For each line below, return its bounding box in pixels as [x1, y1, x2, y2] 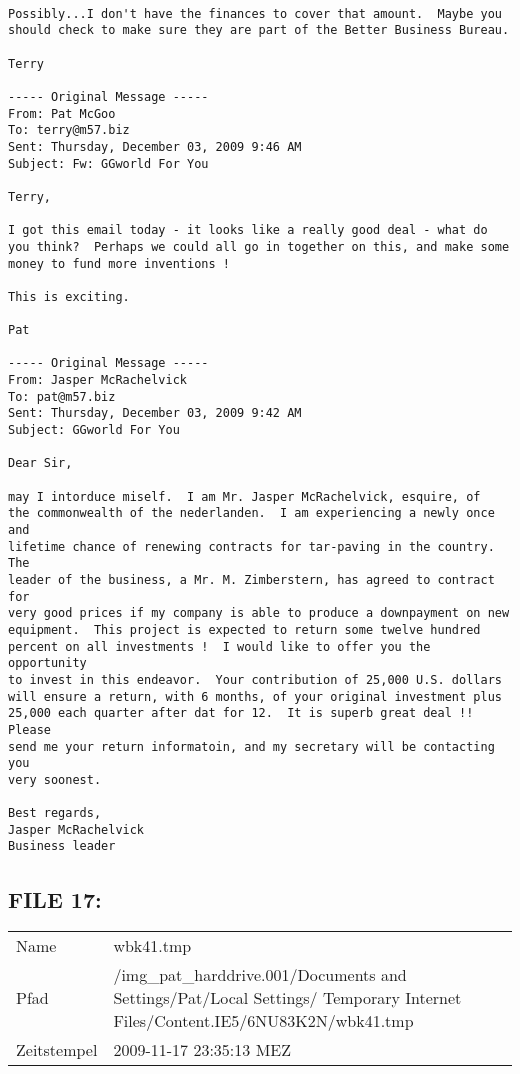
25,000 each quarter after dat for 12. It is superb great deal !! [8, 706, 474, 721]
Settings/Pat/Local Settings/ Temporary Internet [113, 986, 462, 1010]
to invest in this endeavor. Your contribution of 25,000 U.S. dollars [8, 672, 502, 687]
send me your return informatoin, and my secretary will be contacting [8, 739, 495, 754]
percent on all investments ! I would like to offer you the [8, 639, 431, 654]
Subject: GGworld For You [8, 423, 180, 438]
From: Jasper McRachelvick [8, 373, 187, 388]
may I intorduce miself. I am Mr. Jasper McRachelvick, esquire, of [8, 489, 481, 504]
